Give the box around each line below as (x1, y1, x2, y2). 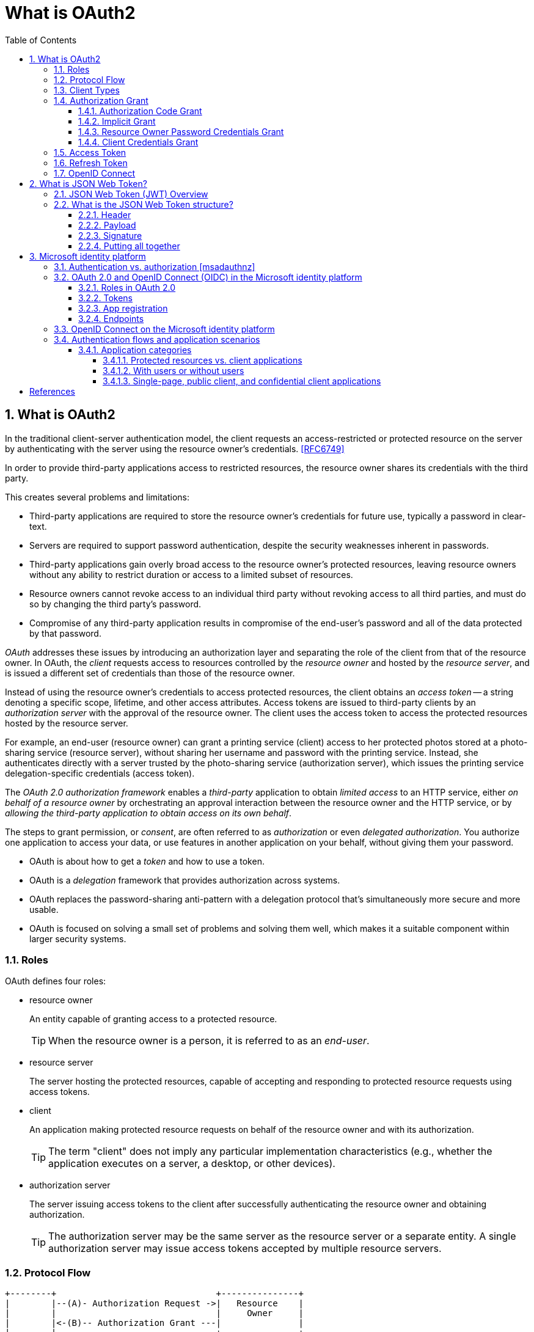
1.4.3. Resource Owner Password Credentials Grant (78, 126, 284, 137)
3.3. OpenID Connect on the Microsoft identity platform (54, 323, 275, 334)
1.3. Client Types (54, 84, 120, 95)
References (29, 386, 75, 397)
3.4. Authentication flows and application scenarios (54, 334, 260, 345)
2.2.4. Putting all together (78, 240, 180, 251)
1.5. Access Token (54, 147, 126, 158)
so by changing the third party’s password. (29, 598, 202, 609)
